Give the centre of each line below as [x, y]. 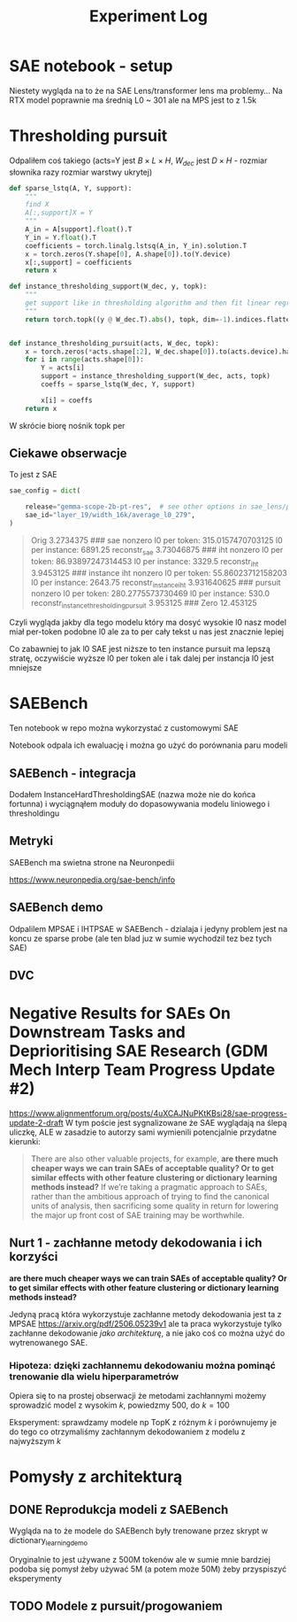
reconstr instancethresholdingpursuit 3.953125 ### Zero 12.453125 [144, 604]
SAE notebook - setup [91, 66]
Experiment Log [148, 16]
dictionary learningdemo [49, 1541]
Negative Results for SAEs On [120, 1014]
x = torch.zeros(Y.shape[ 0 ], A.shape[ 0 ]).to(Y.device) [128, 254]
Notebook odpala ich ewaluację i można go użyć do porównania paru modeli [148, 745]
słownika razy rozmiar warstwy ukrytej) [81, 172]
